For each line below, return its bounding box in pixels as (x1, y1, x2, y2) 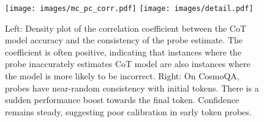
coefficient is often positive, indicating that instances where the (5, 45, 242, 58)
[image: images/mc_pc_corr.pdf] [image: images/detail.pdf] (5, 4, 254, 13)
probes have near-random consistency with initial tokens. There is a (5, 81, 259, 94)
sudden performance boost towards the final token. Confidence (5, 93, 239, 106)
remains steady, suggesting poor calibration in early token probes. (5, 105, 252, 118)
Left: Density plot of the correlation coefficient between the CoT (5, 21, 247, 34)
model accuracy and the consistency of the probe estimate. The (5, 34, 243, 46)
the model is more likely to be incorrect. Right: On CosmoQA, (5, 70, 239, 82)
